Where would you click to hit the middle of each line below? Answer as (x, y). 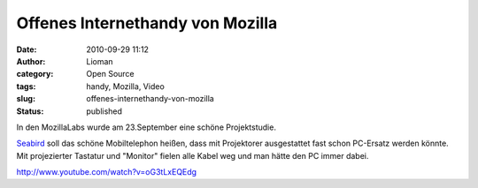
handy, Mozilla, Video (126, 86)
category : (35, 74)
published (104, 111)
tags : (26, 86)
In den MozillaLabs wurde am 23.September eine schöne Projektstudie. (146, 127)
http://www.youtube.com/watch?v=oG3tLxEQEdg (107, 172)
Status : (30, 111)
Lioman (100, 61)
